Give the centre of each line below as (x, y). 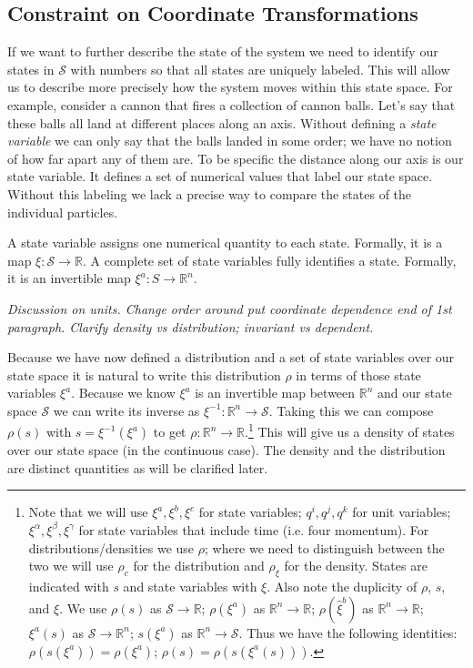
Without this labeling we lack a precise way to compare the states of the (210, 193)
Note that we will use (88, 512)
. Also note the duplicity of (342, 586)
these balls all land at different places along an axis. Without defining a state (222, 122)
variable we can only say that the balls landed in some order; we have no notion (230, 141)
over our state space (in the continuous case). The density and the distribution (226, 450)
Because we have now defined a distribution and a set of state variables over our (231, 357)
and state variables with (190, 586)
